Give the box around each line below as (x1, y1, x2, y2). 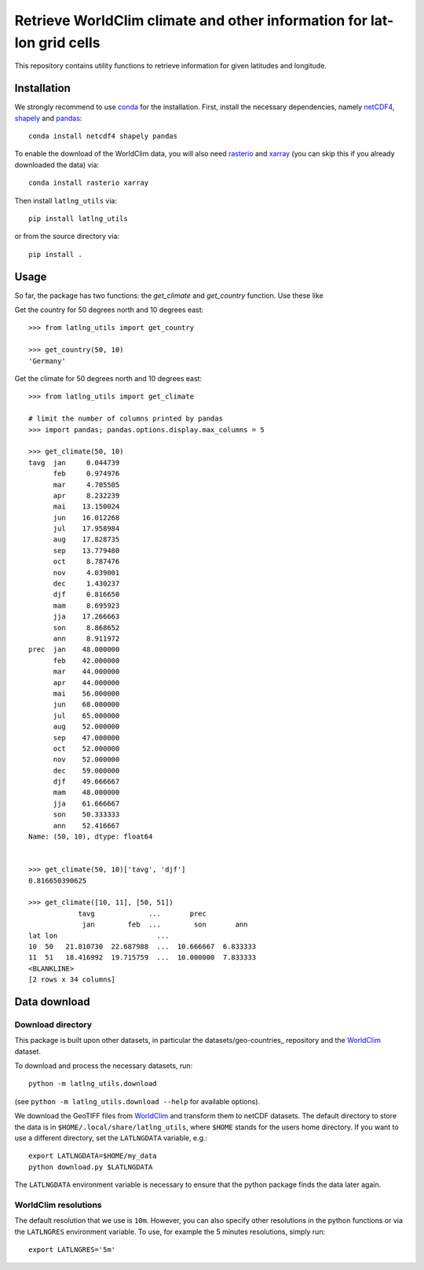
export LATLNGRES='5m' (28, 1246, 116, 1254)
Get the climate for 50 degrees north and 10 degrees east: (14, 374, 203, 384)
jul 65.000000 (53, 711, 120, 720)
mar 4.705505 (53, 480, 120, 489)
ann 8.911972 (53, 634, 120, 643)
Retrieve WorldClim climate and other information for (14, 12, 368, 29)
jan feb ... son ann (82, 920, 248, 929)
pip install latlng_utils (28, 214, 129, 223)
